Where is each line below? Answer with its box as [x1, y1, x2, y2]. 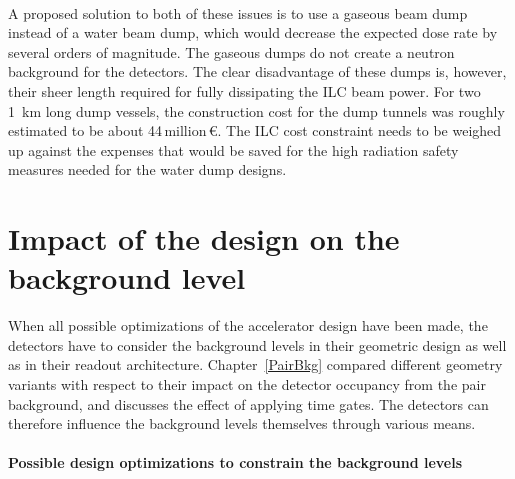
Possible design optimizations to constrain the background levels [8, 452, 463, 473]
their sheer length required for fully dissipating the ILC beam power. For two [8, 80, 481, 101]
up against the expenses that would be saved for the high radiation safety [8, 139, 459, 160]
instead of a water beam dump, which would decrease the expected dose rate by [8, 22, 498, 43]
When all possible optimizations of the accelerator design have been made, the [8, 315, 488, 336]
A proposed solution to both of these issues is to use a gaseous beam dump [8, 2, 468, 23]
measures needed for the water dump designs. [8, 159, 287, 180]
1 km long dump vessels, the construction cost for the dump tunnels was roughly [8, 100, 505, 121]
